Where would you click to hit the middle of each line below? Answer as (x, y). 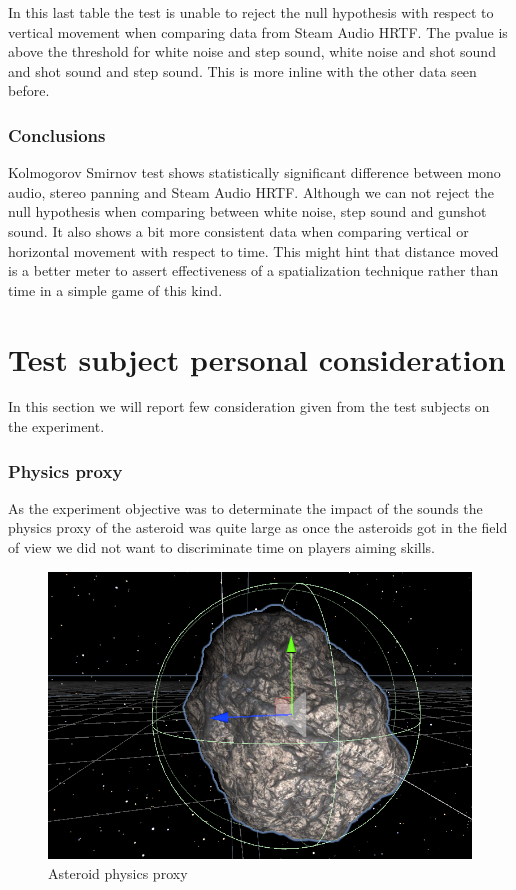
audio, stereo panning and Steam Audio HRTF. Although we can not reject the (251, 191)
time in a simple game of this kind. (115, 289)
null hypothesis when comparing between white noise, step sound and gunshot (247, 211)
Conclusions (57, 134)
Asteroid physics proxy (118, 873)
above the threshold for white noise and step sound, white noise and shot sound (252, 51)
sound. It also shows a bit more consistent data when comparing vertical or (238, 230)
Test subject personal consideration (257, 358)
